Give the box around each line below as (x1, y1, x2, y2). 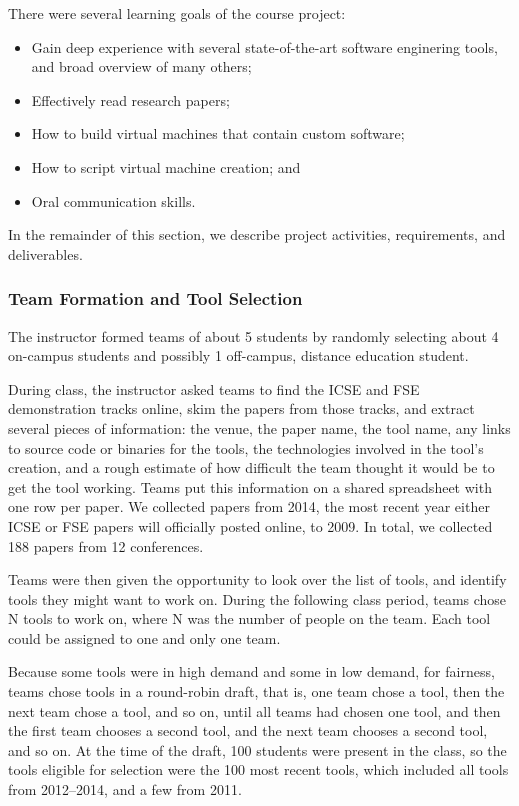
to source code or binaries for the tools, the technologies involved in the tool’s (8, 437, 484, 458)
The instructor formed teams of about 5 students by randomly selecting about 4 (8, 325, 499, 346)
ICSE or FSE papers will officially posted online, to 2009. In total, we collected (8, 515, 493, 536)
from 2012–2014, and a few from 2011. (8, 779, 242, 800)
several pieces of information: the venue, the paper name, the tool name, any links (8, 417, 511, 438)
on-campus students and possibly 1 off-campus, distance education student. (8, 345, 469, 366)
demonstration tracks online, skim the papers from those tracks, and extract (8, 398, 475, 419)
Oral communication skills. (31, 190, 196, 211)
